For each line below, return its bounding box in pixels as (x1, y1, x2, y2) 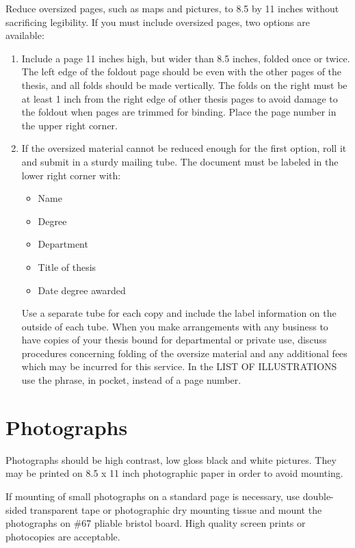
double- (302, 488, 334, 503)
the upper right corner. (21, 118, 118, 132)
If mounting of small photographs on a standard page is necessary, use (5, 488, 300, 503)
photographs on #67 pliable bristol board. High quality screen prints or (5, 516, 306, 530)
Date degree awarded (38, 283, 126, 297)
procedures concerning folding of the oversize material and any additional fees (21, 345, 347, 360)
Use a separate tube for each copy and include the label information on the (21, 306, 337, 320)
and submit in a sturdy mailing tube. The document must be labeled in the (21, 154, 339, 168)
